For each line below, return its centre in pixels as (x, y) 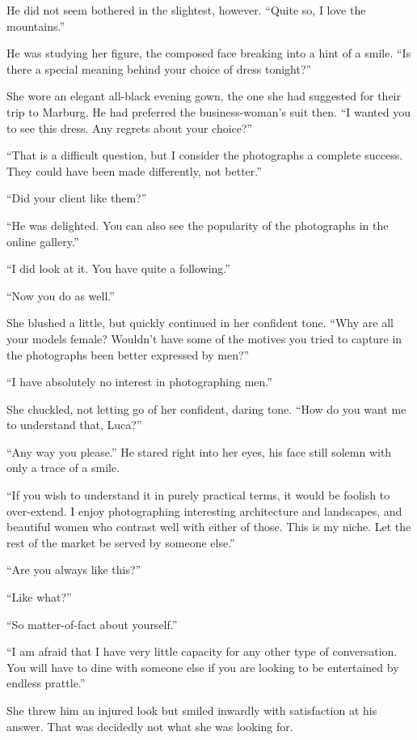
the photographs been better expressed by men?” (128, 354)
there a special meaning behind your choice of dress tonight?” (159, 68)
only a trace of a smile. (63, 468)
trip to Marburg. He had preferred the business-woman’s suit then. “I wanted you (208, 111)
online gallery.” (43, 241)
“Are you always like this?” (74, 570)
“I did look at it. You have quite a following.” (118, 268)
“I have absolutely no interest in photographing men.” (139, 382)
